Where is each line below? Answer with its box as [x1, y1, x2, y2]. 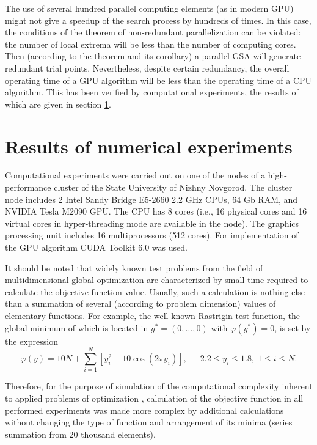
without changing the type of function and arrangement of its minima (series [5, 416, 293, 428]
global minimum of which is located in [5, 321, 148, 334]
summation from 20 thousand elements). [5, 427, 156, 440]
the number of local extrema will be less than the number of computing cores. [5, 37, 296, 50]
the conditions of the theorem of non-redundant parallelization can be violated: [5, 26, 301, 39]
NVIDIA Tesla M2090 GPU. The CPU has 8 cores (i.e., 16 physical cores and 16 [5, 205, 307, 218]
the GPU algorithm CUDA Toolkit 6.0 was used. [5, 241, 188, 254]
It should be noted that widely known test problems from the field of [5, 261, 263, 274]
